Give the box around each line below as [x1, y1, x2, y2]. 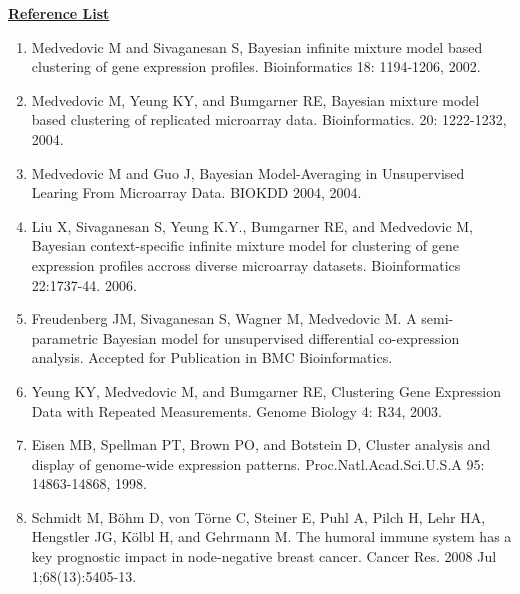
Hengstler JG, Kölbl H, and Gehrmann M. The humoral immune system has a [31, 526, 512, 547]
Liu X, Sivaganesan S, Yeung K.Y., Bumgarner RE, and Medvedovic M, [31, 215, 473, 236]
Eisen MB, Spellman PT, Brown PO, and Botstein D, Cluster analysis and [31, 434, 491, 455]
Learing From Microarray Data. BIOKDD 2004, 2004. [31, 182, 362, 203]
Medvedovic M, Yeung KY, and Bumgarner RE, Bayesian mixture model [31, 89, 480, 110]
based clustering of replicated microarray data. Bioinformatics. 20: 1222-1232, [31, 109, 507, 130]
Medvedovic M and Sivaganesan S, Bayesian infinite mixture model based [31, 36, 483, 57]
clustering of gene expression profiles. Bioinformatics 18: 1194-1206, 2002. [31, 56, 481, 77]
